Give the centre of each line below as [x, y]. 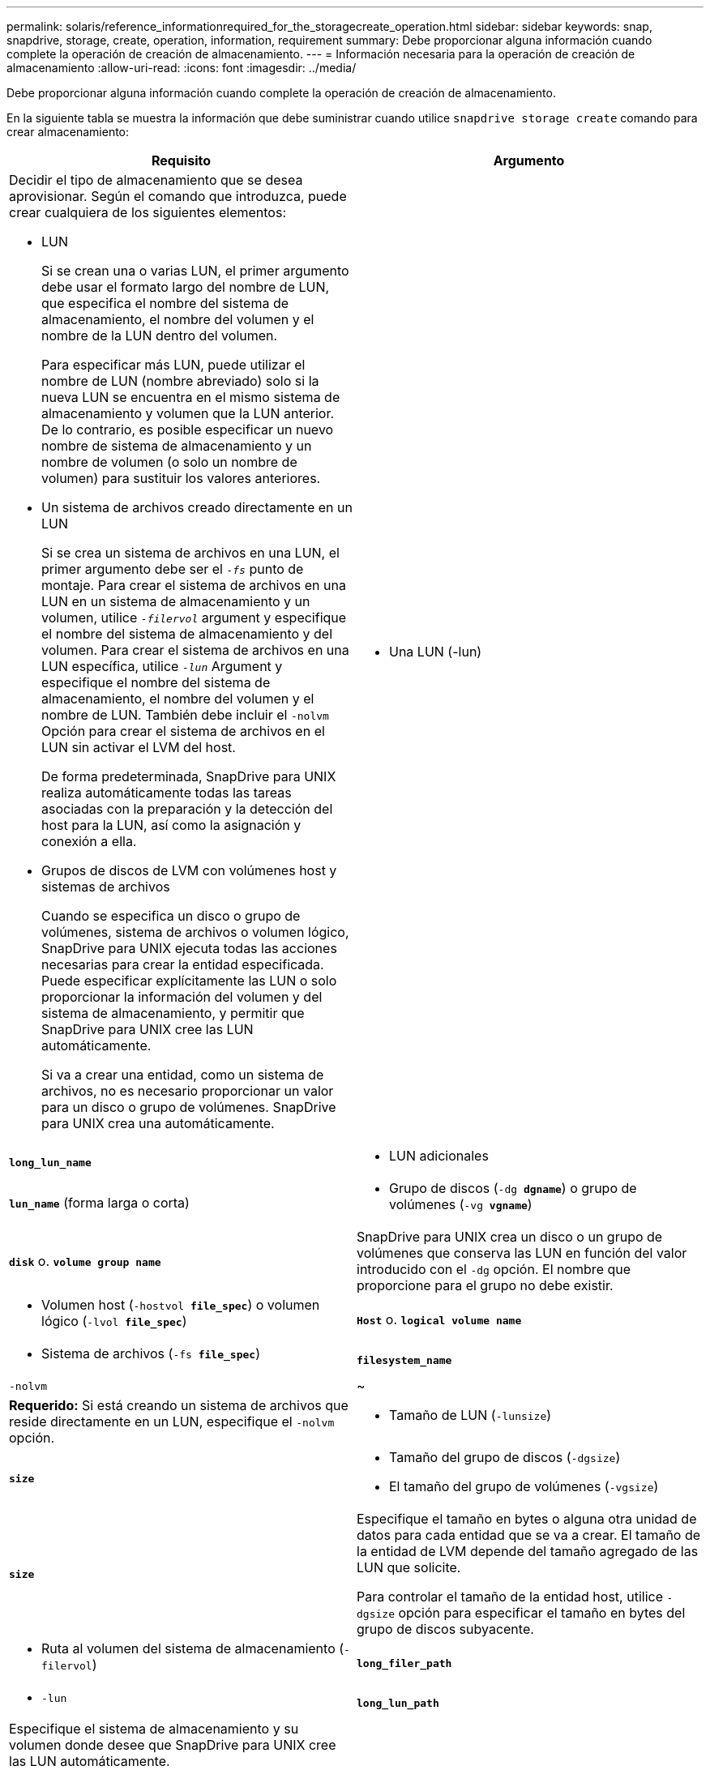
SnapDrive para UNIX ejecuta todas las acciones [189, 948]
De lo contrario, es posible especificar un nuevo [188, 430]
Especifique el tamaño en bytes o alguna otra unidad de [527, 1519]
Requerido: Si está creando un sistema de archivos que [179, 1405]
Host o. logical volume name [439, 1319]
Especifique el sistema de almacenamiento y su [154, 1729]
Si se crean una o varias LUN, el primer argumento [195, 271]
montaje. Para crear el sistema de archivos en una [194, 585]
